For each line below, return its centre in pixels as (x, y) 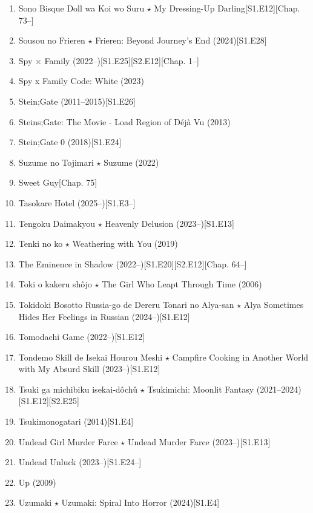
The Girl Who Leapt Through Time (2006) (182, 284)
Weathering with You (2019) (125, 243)
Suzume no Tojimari (56, 162)
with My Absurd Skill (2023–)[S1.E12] (89, 369)
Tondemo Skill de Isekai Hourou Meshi (91, 357)
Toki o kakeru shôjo (55, 284)
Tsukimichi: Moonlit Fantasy (201, 389)
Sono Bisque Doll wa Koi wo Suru (81, 8)
